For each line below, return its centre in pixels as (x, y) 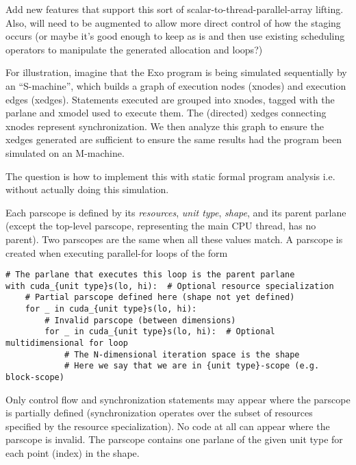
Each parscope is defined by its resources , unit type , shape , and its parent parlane (176, 212)
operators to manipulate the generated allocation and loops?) (134, 49)
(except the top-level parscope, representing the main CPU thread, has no (161, 226)
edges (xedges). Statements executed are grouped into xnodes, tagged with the (170, 99)
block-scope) (35, 377)
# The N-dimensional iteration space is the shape (182, 354)
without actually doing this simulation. (87, 189)
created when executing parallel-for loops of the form (117, 252)
